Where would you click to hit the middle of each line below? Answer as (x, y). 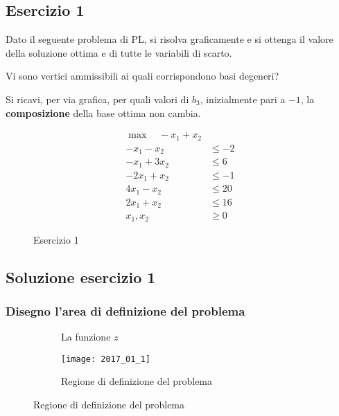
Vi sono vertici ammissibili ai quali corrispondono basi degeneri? (142, 76)
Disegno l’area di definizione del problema (125, 310)
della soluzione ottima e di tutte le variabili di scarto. (119, 52)
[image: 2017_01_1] (106, 359)
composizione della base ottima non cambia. (103, 112)
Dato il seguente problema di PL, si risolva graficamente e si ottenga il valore (169, 39)
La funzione (86, 337)
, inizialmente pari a (243, 99)
